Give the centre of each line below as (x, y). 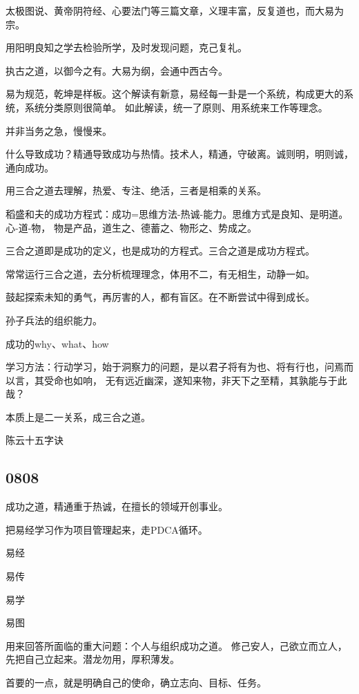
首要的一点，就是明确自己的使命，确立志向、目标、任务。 (136, 683)
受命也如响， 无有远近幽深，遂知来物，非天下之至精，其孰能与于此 (195, 380)
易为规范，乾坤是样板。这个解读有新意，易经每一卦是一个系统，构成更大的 (175, 94)
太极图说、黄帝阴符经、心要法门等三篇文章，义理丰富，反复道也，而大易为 (175, 10)
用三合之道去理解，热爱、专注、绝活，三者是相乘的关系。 (136, 190)
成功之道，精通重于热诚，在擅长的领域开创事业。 (117, 506)
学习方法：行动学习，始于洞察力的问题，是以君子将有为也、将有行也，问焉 (175, 367)
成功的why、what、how (57, 343)
